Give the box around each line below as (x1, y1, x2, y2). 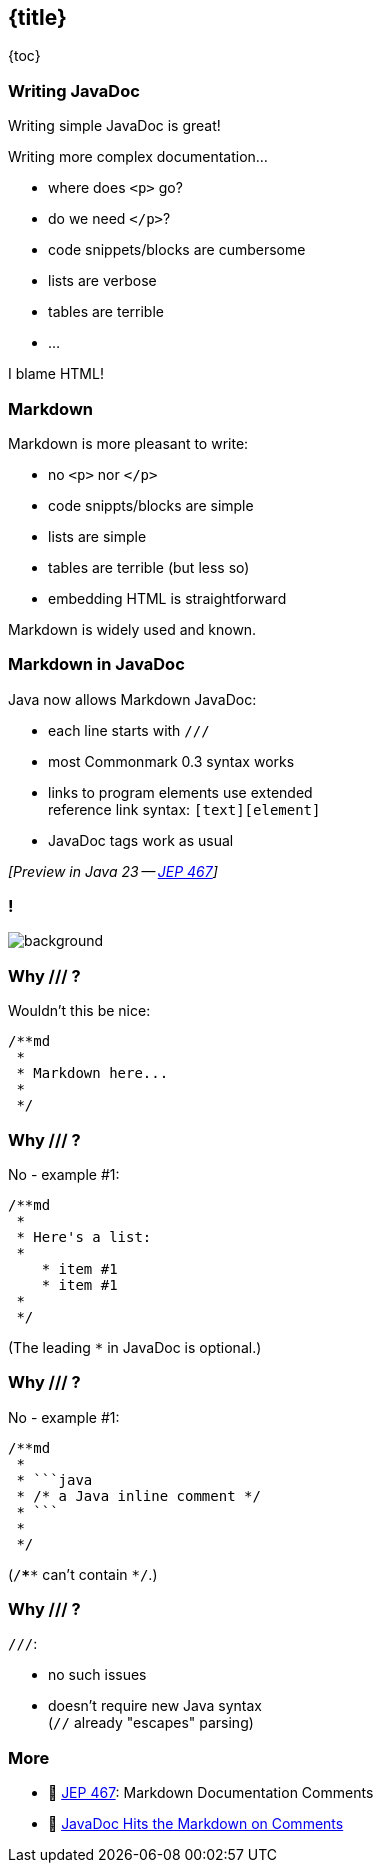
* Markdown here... (16, 1065, 169, 1082)
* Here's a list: (16, 1228, 152, 1245)
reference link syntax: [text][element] (48, 800, 321, 818)
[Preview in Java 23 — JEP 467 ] (8, 862, 218, 880)
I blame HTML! (8, 365, 104, 383)
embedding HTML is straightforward (48, 589, 287, 607)
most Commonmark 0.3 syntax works (48, 752, 295, 770)
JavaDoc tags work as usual (48, 831, 234, 849)
